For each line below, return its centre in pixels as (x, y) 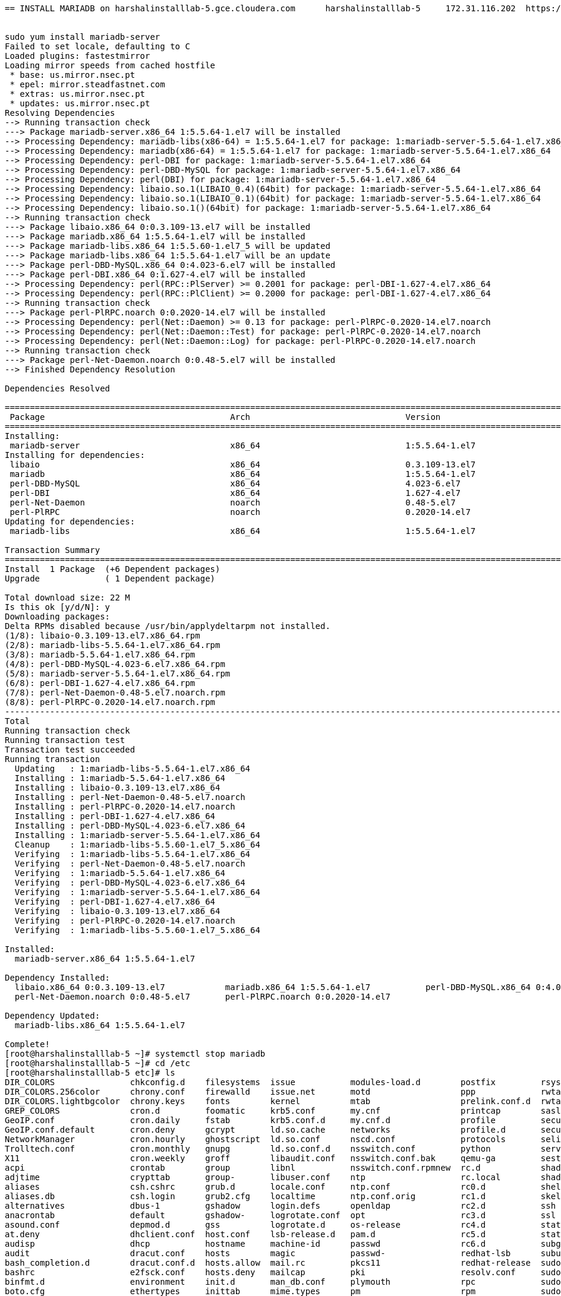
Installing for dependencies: (75, 455)
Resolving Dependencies (60, 113)
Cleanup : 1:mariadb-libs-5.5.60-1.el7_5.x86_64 (137, 845)
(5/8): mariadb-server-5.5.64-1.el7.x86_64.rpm (118, 674)
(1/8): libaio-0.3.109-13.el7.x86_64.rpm (103, 636)
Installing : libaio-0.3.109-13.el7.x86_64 (117, 788)
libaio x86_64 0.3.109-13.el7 (243, 464)
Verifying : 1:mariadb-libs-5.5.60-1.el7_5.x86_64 (137, 930)
